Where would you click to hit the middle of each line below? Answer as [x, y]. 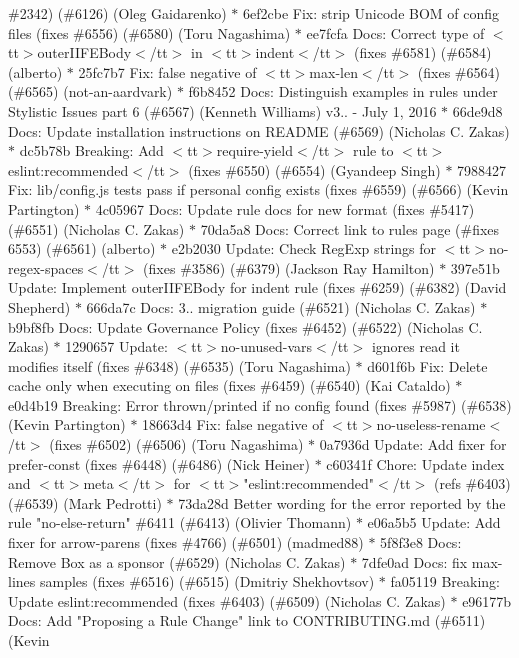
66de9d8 [477, 110]
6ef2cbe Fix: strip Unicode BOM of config [371, 13]
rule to [373, 150]
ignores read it [415, 346]
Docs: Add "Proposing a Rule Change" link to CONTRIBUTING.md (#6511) [247, 620]
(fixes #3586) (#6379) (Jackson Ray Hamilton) [289, 267]
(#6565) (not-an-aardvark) [90, 91]
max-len [333, 71]
